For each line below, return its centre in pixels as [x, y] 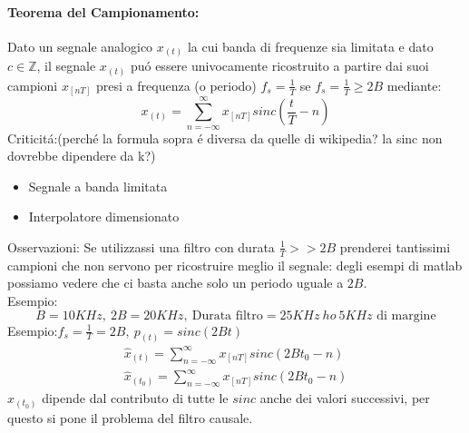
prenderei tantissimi [395, 246]
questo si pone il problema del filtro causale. [130, 417]
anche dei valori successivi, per [345, 398]
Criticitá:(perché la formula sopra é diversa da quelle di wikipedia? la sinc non [225, 138]
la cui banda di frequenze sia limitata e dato [310, 46]
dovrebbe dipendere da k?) [82, 156]
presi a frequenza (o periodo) [176, 85]
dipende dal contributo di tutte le [135, 398]
